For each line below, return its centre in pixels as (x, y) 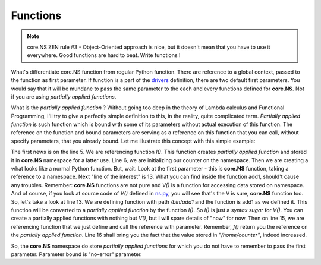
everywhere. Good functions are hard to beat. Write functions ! (104, 55)
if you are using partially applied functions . (64, 97)
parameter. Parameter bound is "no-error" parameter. (76, 254)
